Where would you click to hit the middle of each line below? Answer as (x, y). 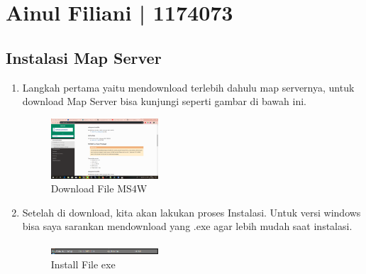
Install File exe (83, 264)
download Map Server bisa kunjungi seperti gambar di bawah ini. (164, 101)
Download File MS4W (99, 188)
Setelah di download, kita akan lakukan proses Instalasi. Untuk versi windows (192, 212)
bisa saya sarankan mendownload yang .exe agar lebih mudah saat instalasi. (187, 226)
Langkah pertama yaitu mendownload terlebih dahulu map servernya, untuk (188, 87)
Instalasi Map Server (84, 57)
